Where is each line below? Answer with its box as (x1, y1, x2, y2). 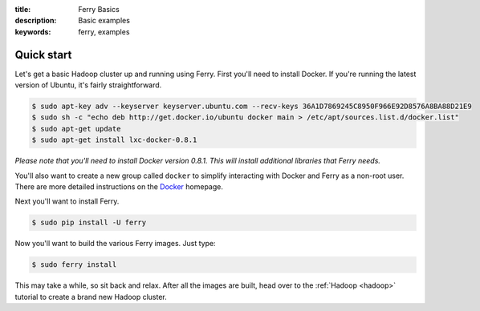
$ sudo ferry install (31, 261, 117, 269)
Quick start (14, 48, 72, 62)
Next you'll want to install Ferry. (14, 196, 120, 206)
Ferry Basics (78, 5, 120, 14)
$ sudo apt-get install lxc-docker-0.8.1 (31, 135, 197, 144)
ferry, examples (78, 26, 130, 36)
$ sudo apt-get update (31, 124, 121, 133)
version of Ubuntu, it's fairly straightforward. (14, 80, 162, 90)
